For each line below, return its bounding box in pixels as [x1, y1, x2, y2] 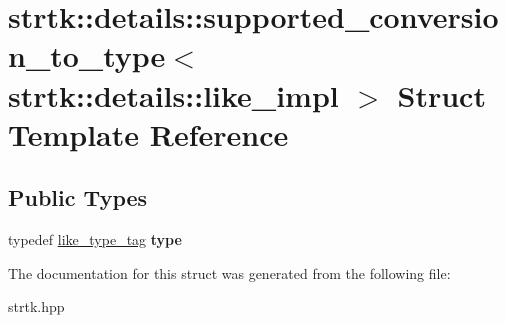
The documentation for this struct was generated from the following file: [8, 262, 451, 283]
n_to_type [8, 35, 166, 76]
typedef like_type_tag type [8, 229, 182, 250]
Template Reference [8, 113, 289, 154]
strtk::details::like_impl [8, 74, 339, 115]
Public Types [8, 182, 148, 213]
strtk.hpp [8, 296, 65, 317]
